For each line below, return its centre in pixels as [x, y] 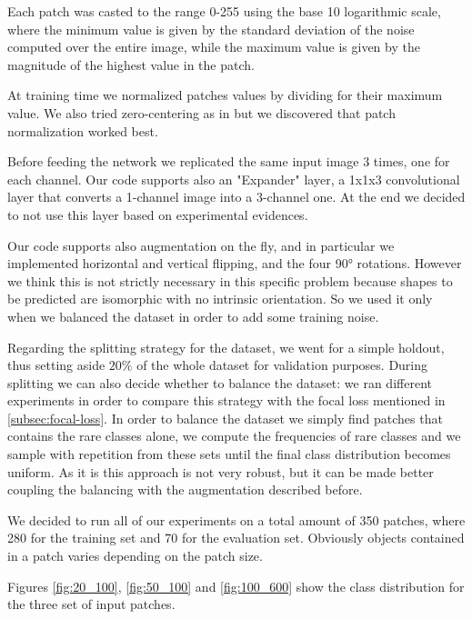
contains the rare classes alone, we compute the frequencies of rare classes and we [234, 436]
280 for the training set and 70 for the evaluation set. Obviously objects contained [236, 538]
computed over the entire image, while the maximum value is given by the [214, 47]
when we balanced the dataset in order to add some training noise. [193, 316]
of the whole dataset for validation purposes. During [282, 365]
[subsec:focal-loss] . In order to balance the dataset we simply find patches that [225, 418]
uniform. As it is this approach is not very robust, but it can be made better [221, 471]
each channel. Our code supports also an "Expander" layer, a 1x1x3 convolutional [234, 179]
